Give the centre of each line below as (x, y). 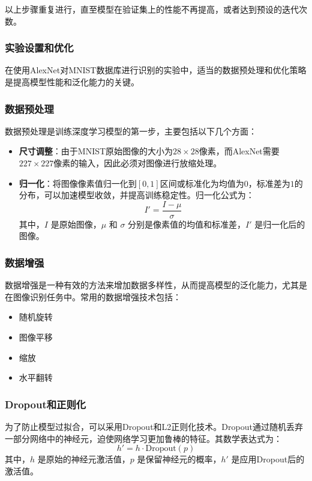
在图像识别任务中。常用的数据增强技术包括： (93, 296)
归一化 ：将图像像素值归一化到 (78, 183)
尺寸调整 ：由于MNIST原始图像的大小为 (96, 151)
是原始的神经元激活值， (84, 459)
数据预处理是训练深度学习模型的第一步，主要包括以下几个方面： (131, 131)
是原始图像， (76, 224)
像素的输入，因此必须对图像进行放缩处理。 (138, 163)
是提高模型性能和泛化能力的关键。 (72, 82)
